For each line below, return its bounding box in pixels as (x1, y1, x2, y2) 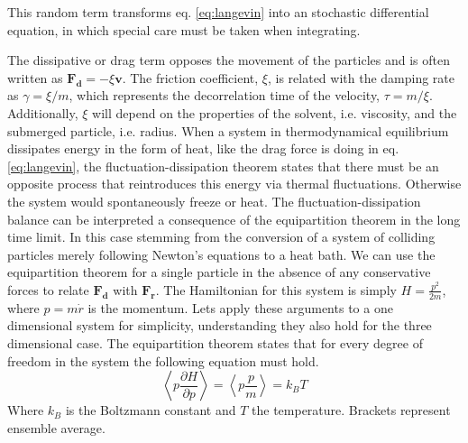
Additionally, (7, 103, 78, 122)
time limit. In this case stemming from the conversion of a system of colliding (7, 227, 436, 246)
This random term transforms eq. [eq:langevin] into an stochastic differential (7, 3, 429, 21)
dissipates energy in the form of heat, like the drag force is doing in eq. (7, 139, 399, 158)
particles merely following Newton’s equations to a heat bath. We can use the (7, 245, 436, 263)
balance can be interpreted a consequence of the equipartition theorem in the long (7, 209, 461, 228)
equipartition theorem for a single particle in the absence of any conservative (7, 263, 431, 281)
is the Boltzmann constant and (65, 401, 236, 420)
